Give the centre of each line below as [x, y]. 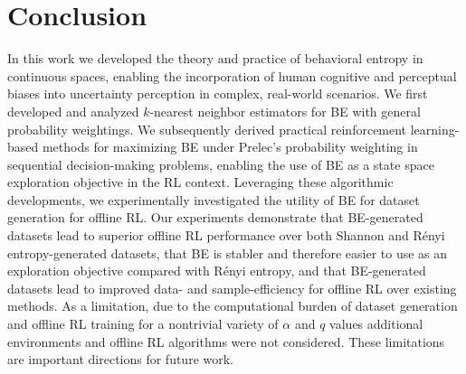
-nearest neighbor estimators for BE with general [285, 111]
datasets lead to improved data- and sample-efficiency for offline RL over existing [232, 288]
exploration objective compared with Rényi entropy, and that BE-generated [217, 271]
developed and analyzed [73, 111]
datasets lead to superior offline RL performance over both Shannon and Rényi [226, 235]
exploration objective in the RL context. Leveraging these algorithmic [200, 182]
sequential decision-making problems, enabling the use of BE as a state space [221, 164]
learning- [435, 129]
